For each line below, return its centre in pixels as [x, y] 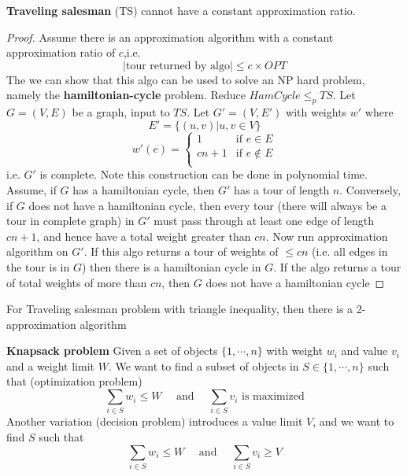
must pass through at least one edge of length [264, 221]
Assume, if [31, 189]
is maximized [273, 397]
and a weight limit [50, 365]
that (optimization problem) [74, 381]
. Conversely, [370, 189]
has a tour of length [282, 189]
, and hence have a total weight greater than [144, 236]
